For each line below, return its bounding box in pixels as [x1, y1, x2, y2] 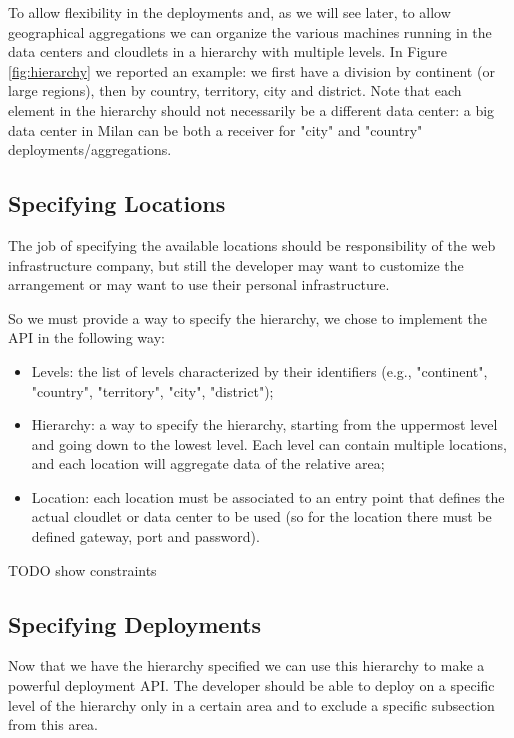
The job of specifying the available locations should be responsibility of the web [8, 234, 496, 255]
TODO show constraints [8, 559, 157, 580]
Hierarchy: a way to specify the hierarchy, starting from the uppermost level [31, 414, 498, 435]
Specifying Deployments [8, 608, 262, 639]
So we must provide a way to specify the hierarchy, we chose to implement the [8, 307, 487, 328]
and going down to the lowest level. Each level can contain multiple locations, [31, 433, 507, 454]
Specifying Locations [8, 188, 226, 219]
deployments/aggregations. [8, 139, 172, 160]
